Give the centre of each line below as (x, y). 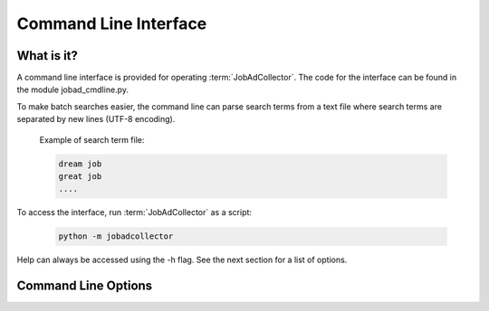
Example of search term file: (92, 139)
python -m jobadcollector (116, 236)
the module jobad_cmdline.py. (72, 90)
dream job (80, 164)
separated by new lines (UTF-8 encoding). (96, 119)
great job (80, 176)
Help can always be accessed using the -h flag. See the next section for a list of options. (182, 260)
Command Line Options (85, 286)
